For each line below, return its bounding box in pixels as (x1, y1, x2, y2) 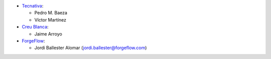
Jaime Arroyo (34, 30, 62, 37)
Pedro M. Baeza (34, 10, 68, 16)
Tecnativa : (22, 3, 44, 8)
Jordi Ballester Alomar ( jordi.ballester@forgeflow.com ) (34, 45, 147, 51)
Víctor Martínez (34, 16, 67, 22)
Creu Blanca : (22, 24, 49, 30)
